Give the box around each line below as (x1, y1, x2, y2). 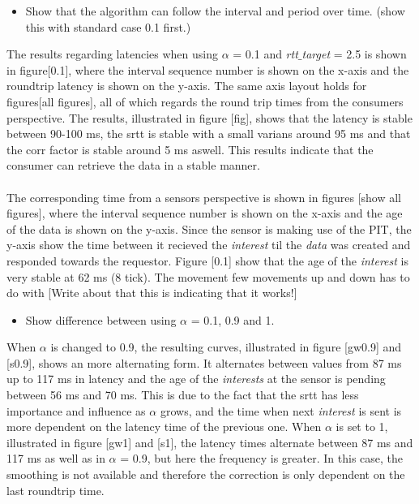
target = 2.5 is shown (301, 45, 407, 62)
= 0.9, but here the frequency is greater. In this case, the (120, 450, 404, 467)
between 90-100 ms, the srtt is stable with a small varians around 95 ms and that (6, 125, 411, 142)
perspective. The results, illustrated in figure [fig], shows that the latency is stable (6, 109, 413, 126)
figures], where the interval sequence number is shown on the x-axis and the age (6, 205, 403, 222)
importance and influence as (6, 402, 146, 419)
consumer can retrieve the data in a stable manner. (6, 157, 260, 174)
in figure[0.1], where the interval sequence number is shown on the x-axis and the (6, 61, 409, 78)
